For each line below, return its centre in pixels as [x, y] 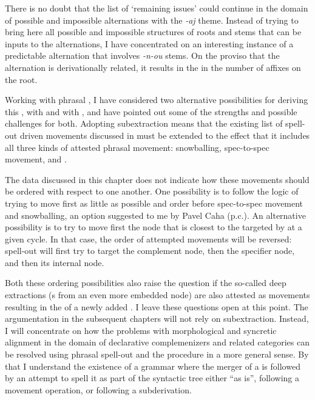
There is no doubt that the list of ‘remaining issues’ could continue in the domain [157, 8]
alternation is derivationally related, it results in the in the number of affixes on [153, 67]
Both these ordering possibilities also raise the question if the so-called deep [146, 283]
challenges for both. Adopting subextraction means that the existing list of [144, 123]
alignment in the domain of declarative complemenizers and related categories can [157, 342]
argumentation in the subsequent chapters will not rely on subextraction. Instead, [157, 318]
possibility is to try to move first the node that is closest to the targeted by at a [154, 227]
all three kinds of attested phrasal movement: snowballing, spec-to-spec [137, 147]
